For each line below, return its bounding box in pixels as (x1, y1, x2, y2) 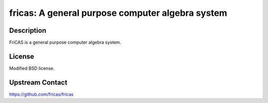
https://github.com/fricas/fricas (9, 91, 74, 97)
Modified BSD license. (9, 65, 55, 71)
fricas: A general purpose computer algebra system (9, 7, 228, 18)
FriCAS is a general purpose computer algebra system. (9, 40, 122, 46)
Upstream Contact (9, 78, 67, 87)
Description (9, 26, 47, 35)
